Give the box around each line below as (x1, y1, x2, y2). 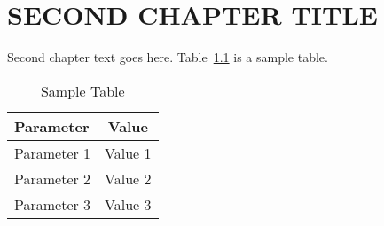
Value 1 (105, 142, 152, 163)
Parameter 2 (14, 168, 91, 189)
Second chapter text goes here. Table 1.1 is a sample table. (7, 48, 328, 66)
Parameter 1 (14, 142, 91, 163)
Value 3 (105, 193, 152, 214)
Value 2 (105, 168, 152, 189)
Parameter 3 (14, 193, 91, 214)
